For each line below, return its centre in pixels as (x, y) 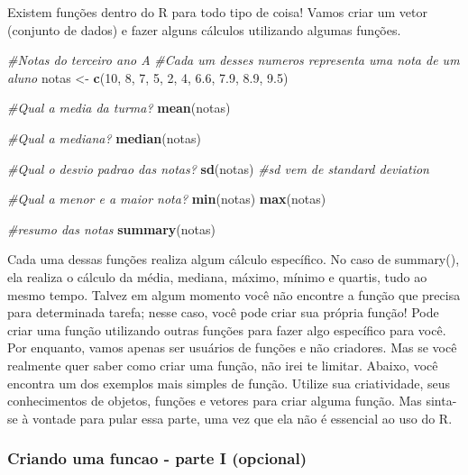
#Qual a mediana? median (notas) (104, 137)
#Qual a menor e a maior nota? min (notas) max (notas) (167, 199)
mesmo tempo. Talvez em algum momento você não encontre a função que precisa (234, 294)
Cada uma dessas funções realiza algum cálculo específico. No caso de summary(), (234, 259)
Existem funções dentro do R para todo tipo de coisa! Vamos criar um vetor (217, 12)
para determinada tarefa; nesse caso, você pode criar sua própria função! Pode (223, 312)
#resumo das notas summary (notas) (111, 228)
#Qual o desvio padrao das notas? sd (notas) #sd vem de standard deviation (218, 168)
